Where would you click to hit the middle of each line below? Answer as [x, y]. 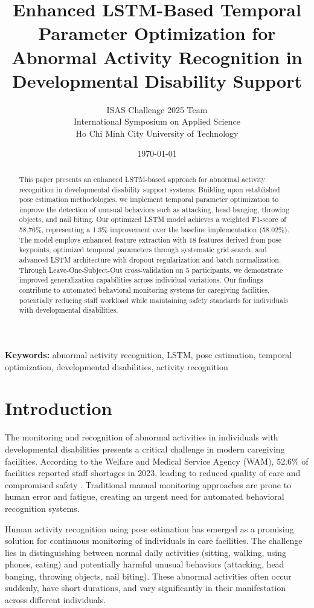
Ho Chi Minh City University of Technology [157, 133]
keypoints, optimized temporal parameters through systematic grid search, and [143, 250]
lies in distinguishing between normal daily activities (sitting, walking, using [146, 552]
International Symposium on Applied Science [157, 121]
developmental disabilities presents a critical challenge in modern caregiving [145, 449]
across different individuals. [56, 600]
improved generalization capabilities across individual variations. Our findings [141, 280]
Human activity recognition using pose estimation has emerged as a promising [149, 528]
